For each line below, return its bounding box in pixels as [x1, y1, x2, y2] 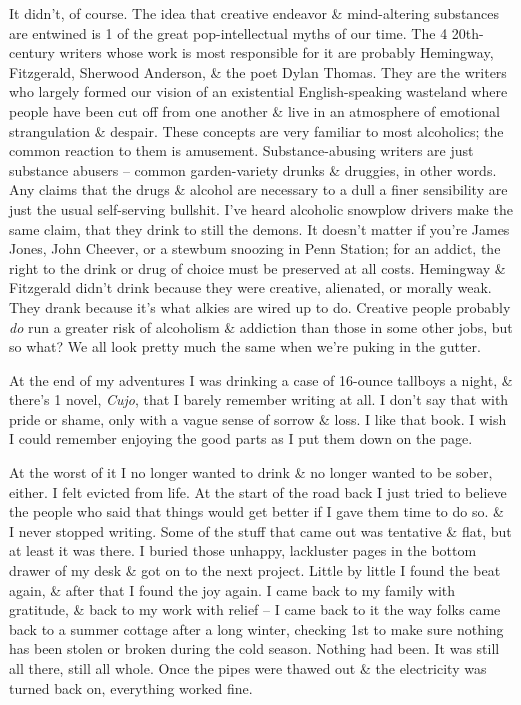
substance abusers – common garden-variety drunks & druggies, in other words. [9, 159, 497, 180]
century [9, 42, 55, 63]
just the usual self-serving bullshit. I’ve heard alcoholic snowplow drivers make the [9, 198, 513, 219]
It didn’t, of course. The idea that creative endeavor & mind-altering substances [9, 3, 500, 23]
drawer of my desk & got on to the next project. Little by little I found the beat [9, 560, 501, 581]
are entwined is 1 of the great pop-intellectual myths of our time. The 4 [9, 22, 448, 43]
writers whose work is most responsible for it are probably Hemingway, [59, 42, 494, 63]
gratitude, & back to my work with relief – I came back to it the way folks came [9, 599, 501, 620]
